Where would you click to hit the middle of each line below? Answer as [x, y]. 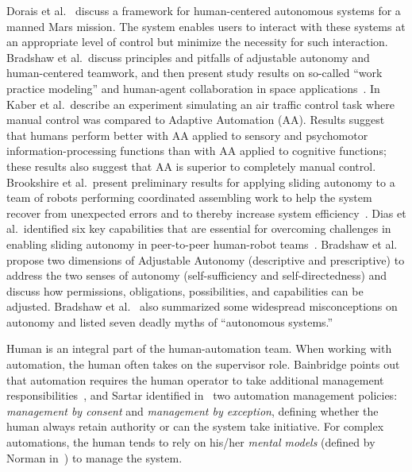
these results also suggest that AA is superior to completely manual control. [191, 166]
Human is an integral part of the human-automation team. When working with [199, 348]
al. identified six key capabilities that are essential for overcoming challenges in [199, 228]
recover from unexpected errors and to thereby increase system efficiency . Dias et [206, 213]
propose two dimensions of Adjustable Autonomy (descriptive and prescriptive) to [206, 259]
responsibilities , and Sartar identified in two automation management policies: [202, 395]
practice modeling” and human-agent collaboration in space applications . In [193, 88]
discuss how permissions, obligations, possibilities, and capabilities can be [185, 290]
